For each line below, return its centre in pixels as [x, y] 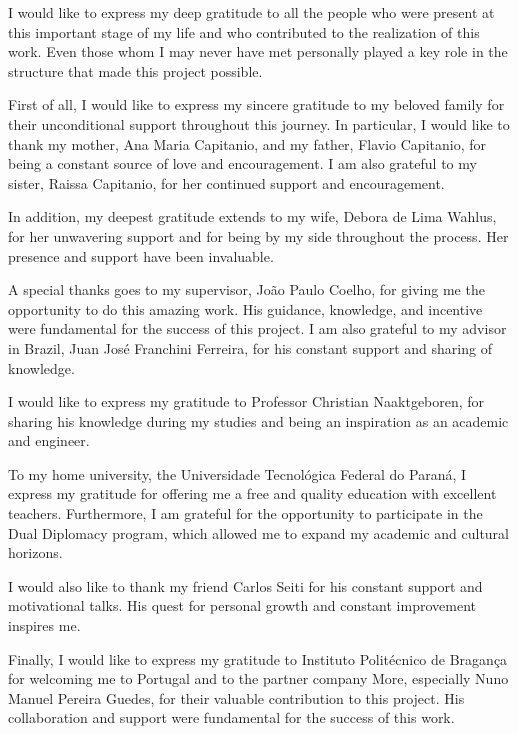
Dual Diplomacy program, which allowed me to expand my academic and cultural [259, 532]
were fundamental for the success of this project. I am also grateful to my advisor [257, 328]
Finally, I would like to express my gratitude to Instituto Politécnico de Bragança [258, 658]
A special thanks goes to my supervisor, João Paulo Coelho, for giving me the [246, 289]
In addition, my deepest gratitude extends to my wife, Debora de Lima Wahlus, [252, 216]
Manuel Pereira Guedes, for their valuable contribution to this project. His [236, 697]
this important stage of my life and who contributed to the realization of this [244, 31]
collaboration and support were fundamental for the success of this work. [231, 717]
